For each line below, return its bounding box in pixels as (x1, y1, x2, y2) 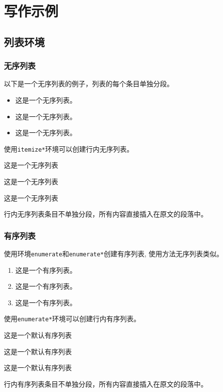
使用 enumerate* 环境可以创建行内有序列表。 (4, 314, 141, 324)
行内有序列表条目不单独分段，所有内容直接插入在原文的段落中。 (4, 378, 207, 389)
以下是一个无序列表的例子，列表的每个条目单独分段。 (4, 78, 174, 89)
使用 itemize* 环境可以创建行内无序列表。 (4, 143, 134, 154)
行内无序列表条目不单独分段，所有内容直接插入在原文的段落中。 (4, 209, 207, 219)
